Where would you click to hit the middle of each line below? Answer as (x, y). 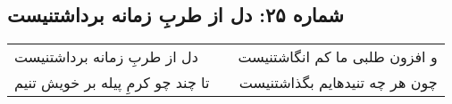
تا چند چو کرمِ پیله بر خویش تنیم (112, 83)
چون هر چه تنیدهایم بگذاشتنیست (338, 83)
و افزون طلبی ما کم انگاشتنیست (338, 57)
